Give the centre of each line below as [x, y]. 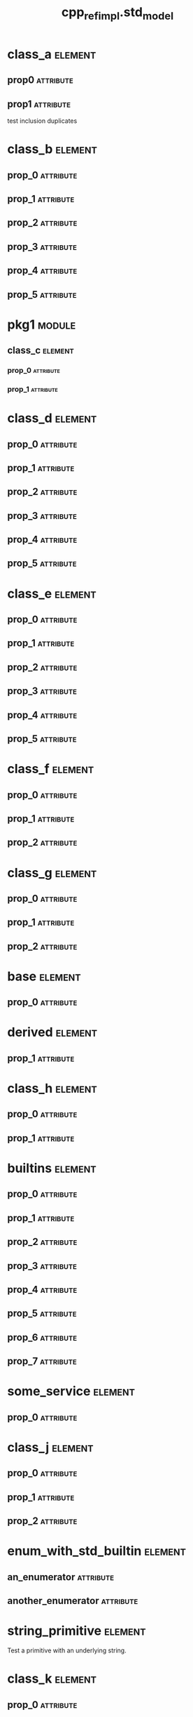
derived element [52, 1032]
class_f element [51, 769]
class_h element [52, 1088]
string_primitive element [77, 1631]
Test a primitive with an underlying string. [67, 1650]
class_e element [52, 593]
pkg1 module [42, 324]
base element [44, 976]
